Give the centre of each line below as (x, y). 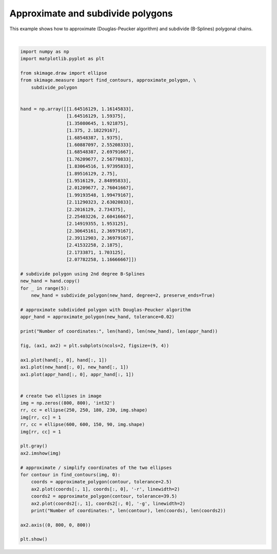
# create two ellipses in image (61, 396)
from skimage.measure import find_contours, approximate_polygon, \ (108, 80)
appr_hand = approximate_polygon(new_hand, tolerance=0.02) (97, 317)
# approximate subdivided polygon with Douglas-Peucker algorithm (105, 310)
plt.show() (34, 539)
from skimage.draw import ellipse (64, 73)
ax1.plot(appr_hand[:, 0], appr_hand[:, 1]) (77, 374)
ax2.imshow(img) (41, 453)
